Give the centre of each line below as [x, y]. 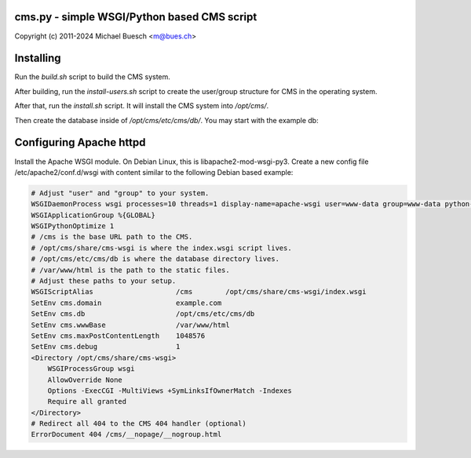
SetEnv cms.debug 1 [106, 347]
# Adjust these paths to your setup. [104, 281]
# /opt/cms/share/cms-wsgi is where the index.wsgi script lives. [161, 248]
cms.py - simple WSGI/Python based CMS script [136, 17]
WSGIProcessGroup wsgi [91, 369]
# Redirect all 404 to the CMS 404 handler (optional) [139, 424]
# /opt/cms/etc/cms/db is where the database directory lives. [155, 259]
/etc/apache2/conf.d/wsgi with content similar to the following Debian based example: [154, 172]
